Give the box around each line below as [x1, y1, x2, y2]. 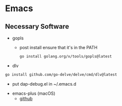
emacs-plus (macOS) [12, 90, 55, 96]
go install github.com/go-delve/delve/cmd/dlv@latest [5, 72, 118, 77]
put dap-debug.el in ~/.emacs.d [12, 81, 76, 87]
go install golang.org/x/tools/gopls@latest [19, 54, 112, 59]
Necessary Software [5, 22, 70, 31]
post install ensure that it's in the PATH [19, 45, 98, 50]
